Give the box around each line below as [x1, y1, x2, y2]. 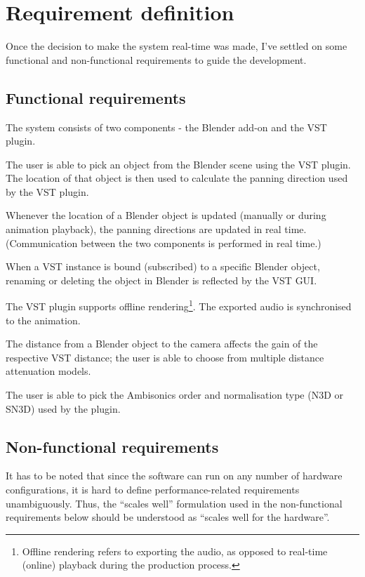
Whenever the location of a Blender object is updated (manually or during [6, 208, 326, 223]
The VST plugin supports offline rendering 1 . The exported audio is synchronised [6, 297, 352, 314]
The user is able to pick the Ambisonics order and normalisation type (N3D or [6, 387, 344, 402]
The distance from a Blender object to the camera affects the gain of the [6, 336, 318, 351]
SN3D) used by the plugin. [6, 401, 121, 416]
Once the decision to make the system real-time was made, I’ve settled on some [6, 39, 347, 53]
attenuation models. [6, 364, 91, 378]
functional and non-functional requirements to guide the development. [6, 52, 307, 67]
